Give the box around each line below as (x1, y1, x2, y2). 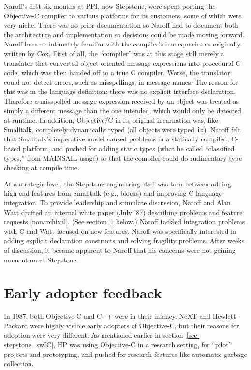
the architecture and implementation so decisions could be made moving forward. (4, 29, 245, 39)
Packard (4, 320, 28, 330)
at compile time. (31, 162, 79, 172)
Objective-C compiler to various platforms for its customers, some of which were (4, 10, 242, 20)
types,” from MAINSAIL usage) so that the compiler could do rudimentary (4, 153, 227, 163)
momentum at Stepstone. (4, 254, 78, 264)
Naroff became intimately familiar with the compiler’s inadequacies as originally (4, 39, 241, 49)
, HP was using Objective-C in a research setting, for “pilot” (53, 339, 232, 349)
